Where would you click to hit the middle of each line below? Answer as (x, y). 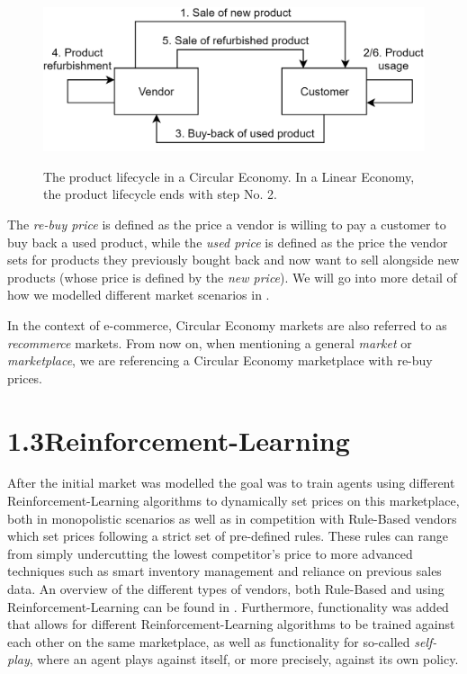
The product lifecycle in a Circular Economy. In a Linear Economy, (229, 176)
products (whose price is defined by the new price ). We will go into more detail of (232, 277)
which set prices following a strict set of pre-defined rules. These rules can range (228, 536)
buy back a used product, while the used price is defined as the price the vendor (228, 242)
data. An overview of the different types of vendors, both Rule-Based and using (226, 589)
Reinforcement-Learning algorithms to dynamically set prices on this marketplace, (233, 501)
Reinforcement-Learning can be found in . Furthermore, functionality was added (228, 606)
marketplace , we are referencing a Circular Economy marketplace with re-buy (220, 360)
